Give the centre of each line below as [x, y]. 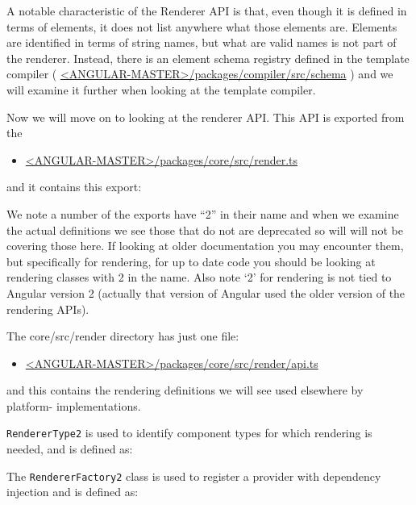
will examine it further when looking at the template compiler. [161, 89]
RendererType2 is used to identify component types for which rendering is [189, 433]
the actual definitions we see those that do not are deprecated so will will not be [205, 230]
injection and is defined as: [73, 492]
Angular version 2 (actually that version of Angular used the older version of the [206, 292]
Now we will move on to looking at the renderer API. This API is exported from [206, 117]
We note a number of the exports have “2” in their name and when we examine [203, 213]
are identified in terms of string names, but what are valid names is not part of [202, 42]
